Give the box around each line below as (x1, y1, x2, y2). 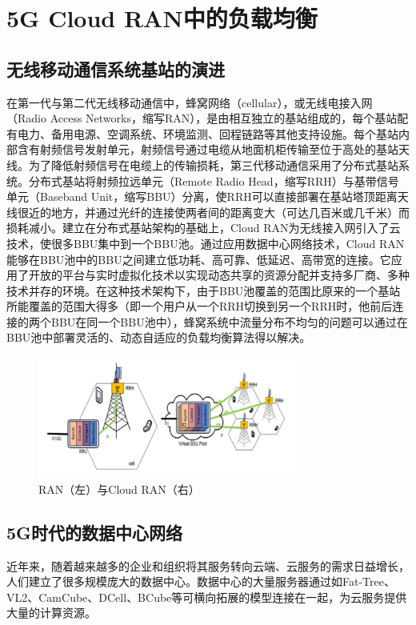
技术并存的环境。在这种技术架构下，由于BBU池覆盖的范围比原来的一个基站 (6, 282, 401, 298)
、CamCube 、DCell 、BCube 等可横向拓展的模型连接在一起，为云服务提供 (27, 588, 407, 605)
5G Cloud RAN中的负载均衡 (6, 2, 318, 34)
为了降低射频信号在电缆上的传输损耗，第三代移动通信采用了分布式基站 (28, 156, 398, 173)
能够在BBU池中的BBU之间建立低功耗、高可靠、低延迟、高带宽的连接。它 (6, 250, 391, 267)
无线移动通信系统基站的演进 (6, 56, 225, 81)
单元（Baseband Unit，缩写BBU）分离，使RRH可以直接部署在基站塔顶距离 (6, 188, 398, 205)
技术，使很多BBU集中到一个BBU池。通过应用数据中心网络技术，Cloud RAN (6, 234, 405, 251)
